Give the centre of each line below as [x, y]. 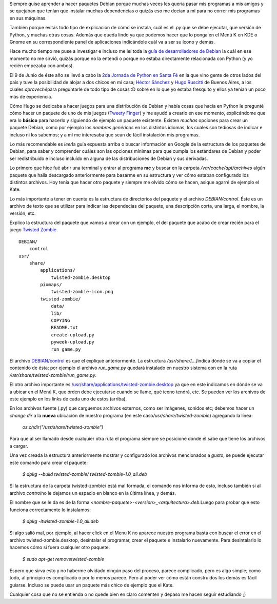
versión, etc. [23, 213]
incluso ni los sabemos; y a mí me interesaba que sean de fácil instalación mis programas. [105, 135]
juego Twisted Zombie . [34, 230]
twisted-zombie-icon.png [82, 292]
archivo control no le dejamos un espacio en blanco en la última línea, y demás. [93, 493]
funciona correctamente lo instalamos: [50, 510]
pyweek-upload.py [73, 342]
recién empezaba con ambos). [42, 66]
